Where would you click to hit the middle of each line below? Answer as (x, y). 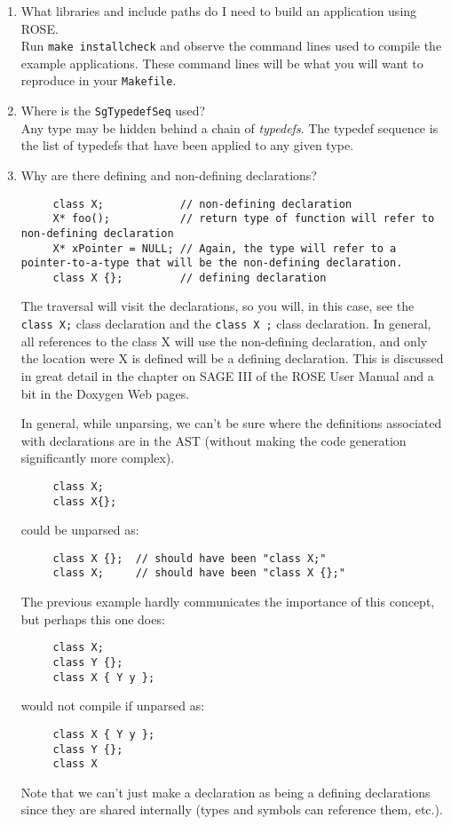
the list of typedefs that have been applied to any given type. (187, 145)
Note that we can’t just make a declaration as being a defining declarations (225, 792)
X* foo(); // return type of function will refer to (244, 219)
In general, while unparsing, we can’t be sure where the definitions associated (231, 423)
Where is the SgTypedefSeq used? (113, 111)
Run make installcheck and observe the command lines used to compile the (231, 46)
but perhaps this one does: (93, 619)
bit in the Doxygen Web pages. (105, 393)
